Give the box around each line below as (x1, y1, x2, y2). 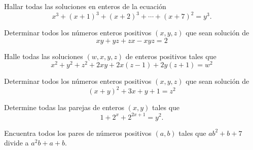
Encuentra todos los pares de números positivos (4, 127, 152, 138)
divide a (4, 137, 29, 148)
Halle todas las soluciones (4, 51, 83, 61)
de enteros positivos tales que (125, 51, 216, 61)
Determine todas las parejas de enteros (4, 102, 125, 113)
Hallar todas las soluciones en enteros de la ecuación (4, 1, 166, 11)
